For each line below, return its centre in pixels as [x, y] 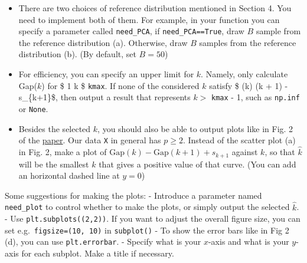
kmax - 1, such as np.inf [256, 97]
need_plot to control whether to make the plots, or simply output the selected [147, 207]
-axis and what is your [249, 241]
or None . [33, 108]
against [245, 152]
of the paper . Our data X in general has [90, 140]
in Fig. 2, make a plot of [63, 152]
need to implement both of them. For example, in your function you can [149, 19]
